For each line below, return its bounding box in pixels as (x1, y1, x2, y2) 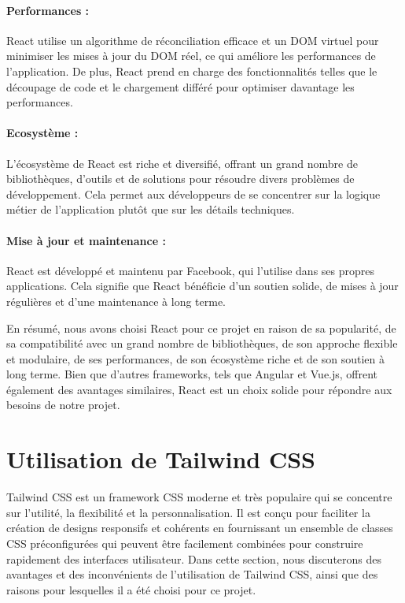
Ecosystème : (6, 125, 79, 141)
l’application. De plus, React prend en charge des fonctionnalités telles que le (6, 62, 377, 79)
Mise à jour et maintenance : (6, 232, 166, 248)
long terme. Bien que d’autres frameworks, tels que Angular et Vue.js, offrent (6, 366, 378, 382)
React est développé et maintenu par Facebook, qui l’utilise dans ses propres (6, 262, 375, 278)
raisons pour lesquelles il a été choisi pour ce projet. (6, 581, 256, 597)
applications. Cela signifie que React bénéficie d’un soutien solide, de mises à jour (6, 277, 399, 294)
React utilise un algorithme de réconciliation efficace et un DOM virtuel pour (6, 32, 379, 48)
